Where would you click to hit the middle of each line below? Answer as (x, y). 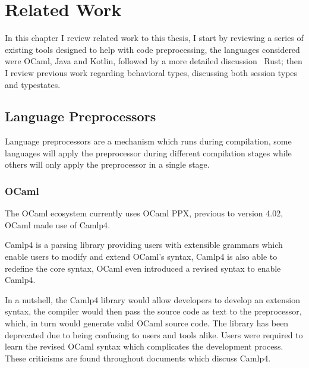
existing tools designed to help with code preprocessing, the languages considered (152, 49)
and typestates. (33, 84)
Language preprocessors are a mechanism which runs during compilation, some (148, 141)
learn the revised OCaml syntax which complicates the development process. (144, 346)
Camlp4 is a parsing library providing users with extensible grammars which (144, 245)
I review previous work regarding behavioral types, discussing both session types (151, 72)
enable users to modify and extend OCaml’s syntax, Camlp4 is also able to (141, 257)
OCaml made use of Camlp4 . (58, 224)
